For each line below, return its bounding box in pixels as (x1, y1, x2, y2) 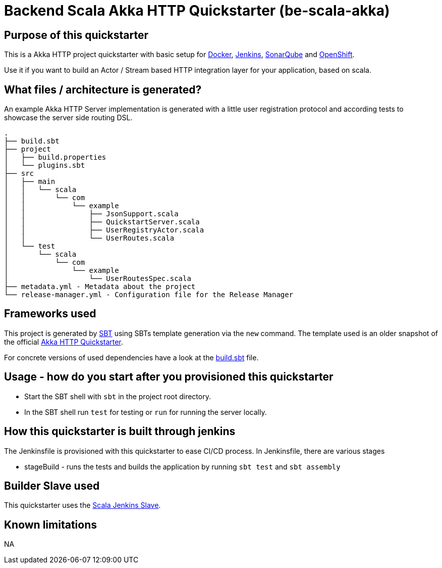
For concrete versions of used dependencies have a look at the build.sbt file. (4, 353, 259, 362)
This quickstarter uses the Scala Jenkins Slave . (4, 501, 161, 510)
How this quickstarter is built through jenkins (4, 425, 236, 438)
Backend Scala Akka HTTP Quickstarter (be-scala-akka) (4, 2, 390, 19)
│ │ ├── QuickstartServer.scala (4, 218, 200, 226)
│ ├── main (4, 177, 56, 186)
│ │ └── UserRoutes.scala (4, 234, 175, 243)
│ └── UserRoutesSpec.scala (4, 274, 191, 283)
